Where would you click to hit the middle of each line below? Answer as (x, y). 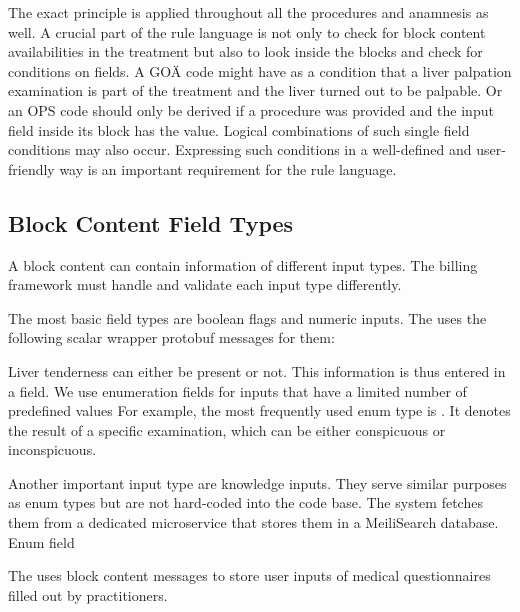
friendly (31, 168)
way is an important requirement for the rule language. (228, 168)
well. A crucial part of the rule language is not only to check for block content (247, 31)
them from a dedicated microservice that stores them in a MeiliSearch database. (253, 522)
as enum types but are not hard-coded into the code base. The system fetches (245, 502)
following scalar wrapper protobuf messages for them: (171, 337)
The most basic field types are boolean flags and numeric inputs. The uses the (247, 317)
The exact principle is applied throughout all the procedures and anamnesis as (248, 12)
